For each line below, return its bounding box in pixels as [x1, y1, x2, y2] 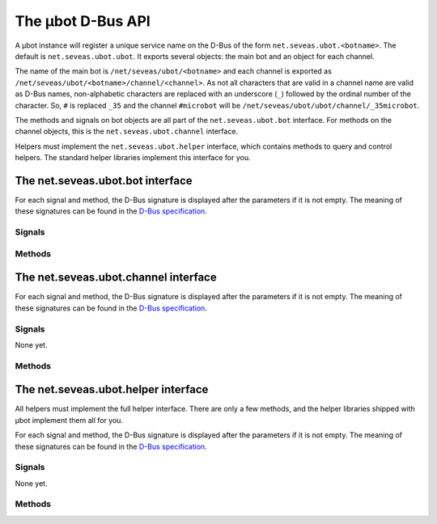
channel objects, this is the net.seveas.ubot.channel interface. [15, 126, 239, 137]
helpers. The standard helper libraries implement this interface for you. [15, 153, 251, 163]
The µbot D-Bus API [15, 12, 151, 30]
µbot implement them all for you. [15, 415, 124, 425]
